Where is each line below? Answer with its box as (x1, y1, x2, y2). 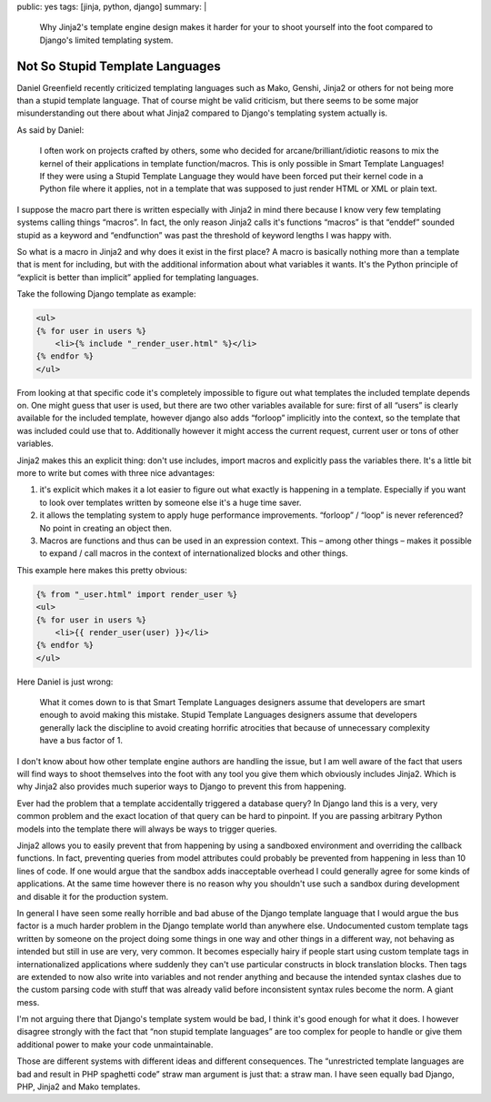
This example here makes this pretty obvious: (16, 564, 187, 575)
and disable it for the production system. (16, 891, 169, 902)
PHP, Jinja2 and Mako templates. (16, 1081, 141, 1092)
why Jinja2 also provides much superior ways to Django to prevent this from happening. (16, 781, 347, 792)
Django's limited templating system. (39, 35, 174, 45)
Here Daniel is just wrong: (16, 676, 114, 687)
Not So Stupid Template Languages (16, 58, 222, 74)
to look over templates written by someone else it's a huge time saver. (39, 497, 302, 508)
